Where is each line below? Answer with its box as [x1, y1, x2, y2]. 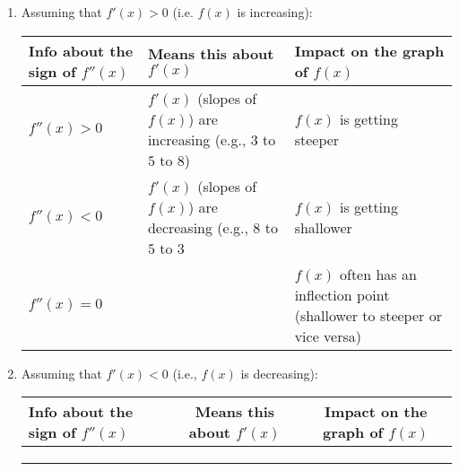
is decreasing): [240, 363, 318, 382]
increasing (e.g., [147, 128, 247, 150]
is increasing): [237, 3, 313, 21]
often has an [339, 263, 417, 284]
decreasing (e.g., [147, 216, 249, 238]
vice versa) [294, 325, 361, 346]
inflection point [294, 283, 390, 305]
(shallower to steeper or [294, 304, 442, 326]
